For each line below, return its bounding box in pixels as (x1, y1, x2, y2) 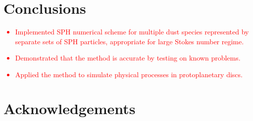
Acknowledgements (3, 98, 136, 118)
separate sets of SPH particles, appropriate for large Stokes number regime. (15, 36, 244, 46)
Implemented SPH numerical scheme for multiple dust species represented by (15, 27, 249, 37)
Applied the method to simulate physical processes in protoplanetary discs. (15, 69, 243, 79)
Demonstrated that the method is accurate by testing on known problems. (15, 53, 241, 63)
